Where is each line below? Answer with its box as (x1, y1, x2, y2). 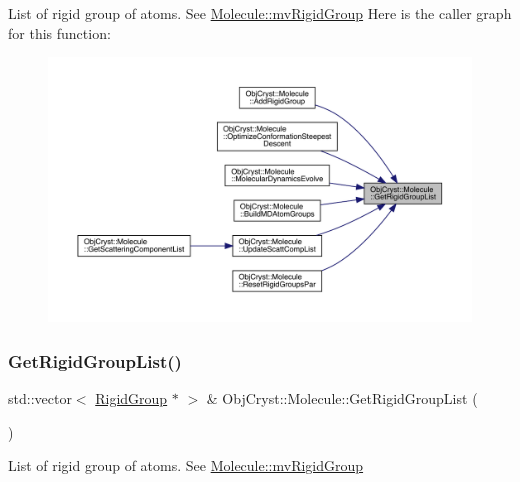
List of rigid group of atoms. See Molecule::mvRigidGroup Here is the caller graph (8, 3, 512, 23)
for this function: (8, 22, 111, 43)
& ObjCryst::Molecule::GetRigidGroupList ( (206, 388, 478, 408)
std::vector (8, 388, 72, 408)
